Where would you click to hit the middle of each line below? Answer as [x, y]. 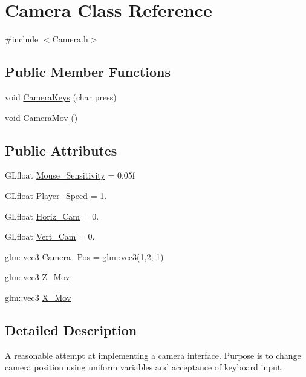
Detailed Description [71, 329]
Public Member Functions [88, 72]
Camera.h [70, 39]
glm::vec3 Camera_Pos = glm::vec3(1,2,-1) [84, 256]
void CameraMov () [41, 117]
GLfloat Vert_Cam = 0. [50, 236]
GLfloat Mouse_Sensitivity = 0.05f [70, 175]
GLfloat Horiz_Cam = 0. [52, 216]
